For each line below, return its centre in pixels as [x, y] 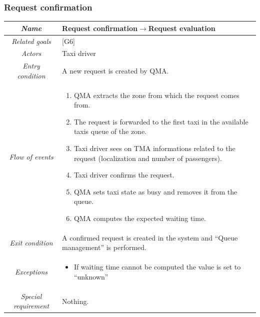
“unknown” [91, 276]
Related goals [31, 41]
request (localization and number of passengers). [148, 158]
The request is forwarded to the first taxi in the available [161, 121]
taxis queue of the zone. [110, 131]
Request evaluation [182, 28]
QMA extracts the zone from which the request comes [156, 95]
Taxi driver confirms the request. [124, 175]
